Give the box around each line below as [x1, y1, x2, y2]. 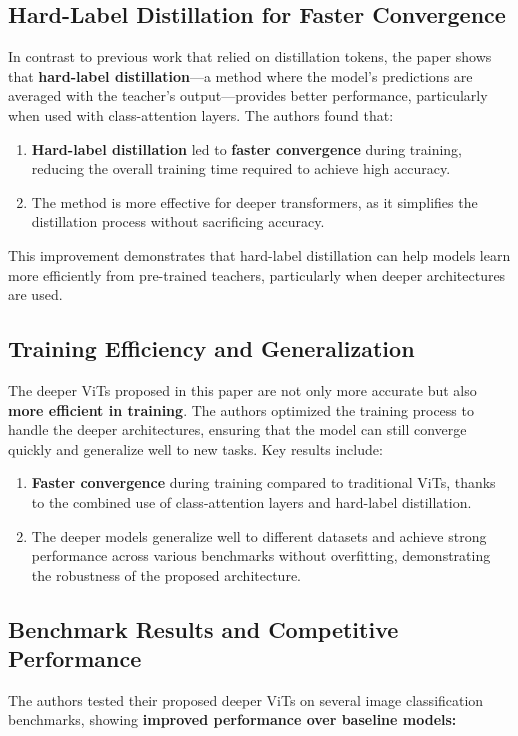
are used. [8, 284, 63, 305]
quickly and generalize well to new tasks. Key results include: [8, 438, 383, 459]
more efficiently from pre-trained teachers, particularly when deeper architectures [8, 264, 506, 285]
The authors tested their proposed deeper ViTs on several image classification [8, 689, 484, 710]
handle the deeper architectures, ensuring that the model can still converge [8, 419, 467, 440]
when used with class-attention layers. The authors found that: [8, 104, 394, 125]
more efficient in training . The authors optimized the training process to [8, 399, 474, 420]
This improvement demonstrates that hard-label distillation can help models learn [8, 244, 511, 265]
